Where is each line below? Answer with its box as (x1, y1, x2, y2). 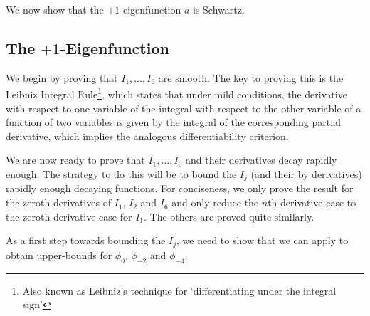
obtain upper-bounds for (6, 247, 112, 262)
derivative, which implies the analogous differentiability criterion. (6, 128, 289, 143)
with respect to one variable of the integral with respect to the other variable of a (6, 100, 361, 115)
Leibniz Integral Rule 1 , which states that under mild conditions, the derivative (6, 85, 347, 102)
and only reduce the (171, 195, 259, 210)
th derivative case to (268, 195, 356, 210)
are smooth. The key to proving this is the (158, 70, 344, 85)
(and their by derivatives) (250, 167, 362, 181)
